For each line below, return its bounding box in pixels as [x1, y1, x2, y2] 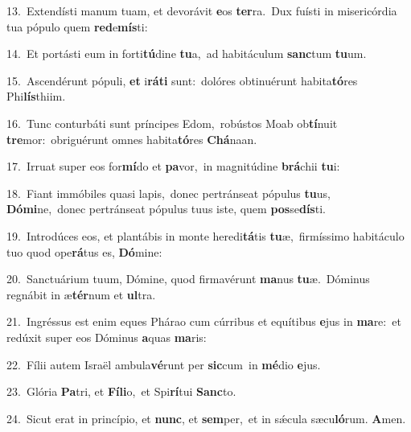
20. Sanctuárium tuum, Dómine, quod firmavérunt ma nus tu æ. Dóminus [6, 270, 370, 287]
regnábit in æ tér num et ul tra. [6, 286, 156, 302]
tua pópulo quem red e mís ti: [6, 18, 148, 35]
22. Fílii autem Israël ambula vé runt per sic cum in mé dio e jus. [6, 356, 321, 372]
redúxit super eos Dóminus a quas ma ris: [6, 328, 207, 345]
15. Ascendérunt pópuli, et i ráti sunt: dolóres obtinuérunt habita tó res [6, 72, 358, 88]
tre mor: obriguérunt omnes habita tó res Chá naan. [6, 130, 257, 147]
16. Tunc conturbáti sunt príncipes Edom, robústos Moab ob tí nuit [6, 114, 338, 131]
